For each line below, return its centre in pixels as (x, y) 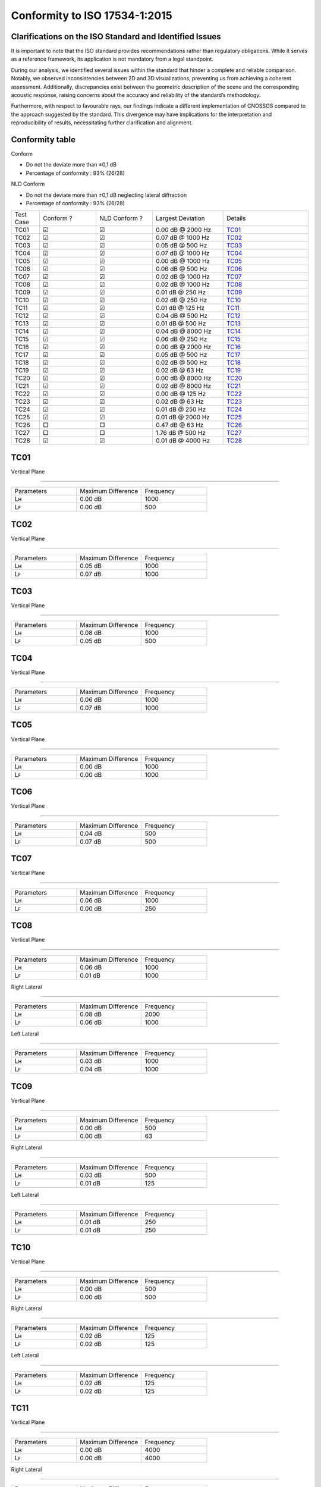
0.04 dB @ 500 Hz (182, 316)
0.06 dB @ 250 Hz (181, 339)
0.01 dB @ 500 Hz (181, 324)
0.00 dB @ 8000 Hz (183, 378)
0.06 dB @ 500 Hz (181, 269)
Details (236, 218)
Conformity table (43, 139)
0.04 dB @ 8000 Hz (183, 331)
